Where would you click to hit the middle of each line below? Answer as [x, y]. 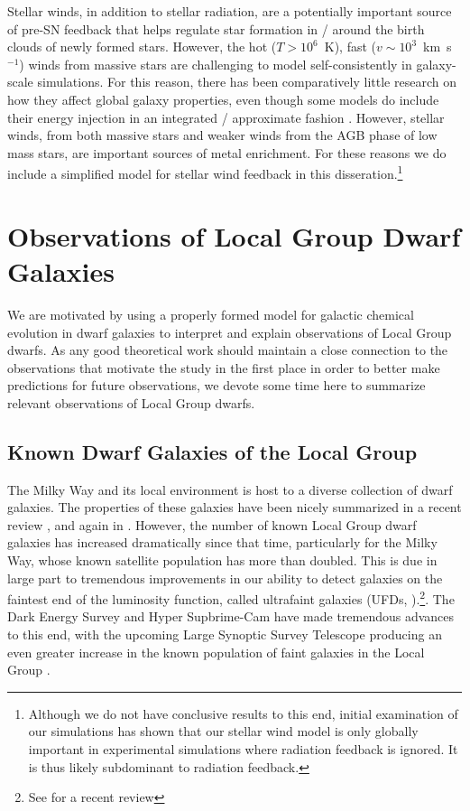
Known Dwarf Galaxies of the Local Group [212, 451]
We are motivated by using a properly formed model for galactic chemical [211, 314]
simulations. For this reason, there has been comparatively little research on [247, 82]
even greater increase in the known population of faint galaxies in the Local [216, 652]
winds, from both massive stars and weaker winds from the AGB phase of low [222, 135]
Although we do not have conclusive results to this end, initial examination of [243, 713]
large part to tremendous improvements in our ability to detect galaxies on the [225, 578]
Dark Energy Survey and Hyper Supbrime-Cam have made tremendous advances [231, 616]
